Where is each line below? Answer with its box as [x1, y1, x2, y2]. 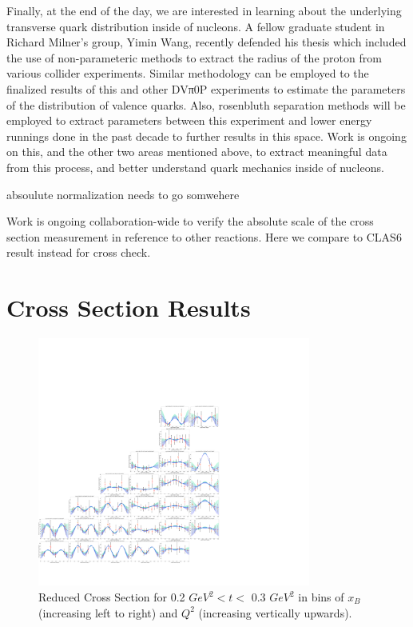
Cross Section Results [6, 291, 251, 324]
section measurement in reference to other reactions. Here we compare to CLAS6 [6, 228, 402, 245]
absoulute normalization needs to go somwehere [6, 186, 240, 202]
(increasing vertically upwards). [198, 604, 352, 621]
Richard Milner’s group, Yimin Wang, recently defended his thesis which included [6, 34, 407, 50]
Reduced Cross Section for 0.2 [38, 589, 185, 605]
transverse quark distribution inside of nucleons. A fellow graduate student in [6, 18, 385, 34]
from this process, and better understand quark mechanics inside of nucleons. [6, 158, 384, 175]
